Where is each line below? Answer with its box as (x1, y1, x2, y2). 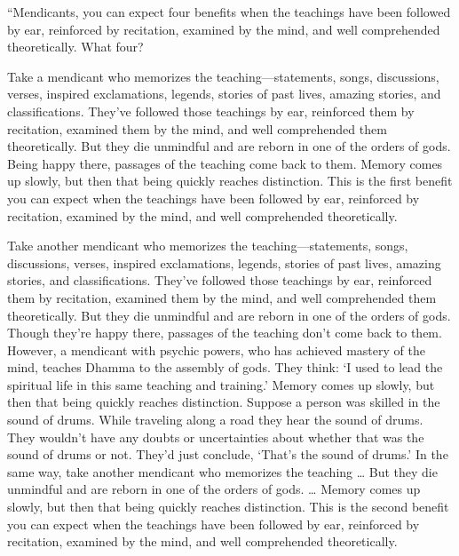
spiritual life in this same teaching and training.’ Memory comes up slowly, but (7, 375, 435, 393)
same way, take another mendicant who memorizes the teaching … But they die (7, 462, 438, 481)
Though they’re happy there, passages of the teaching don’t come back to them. (7, 323, 442, 342)
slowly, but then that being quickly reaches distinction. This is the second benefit (7, 497, 449, 516)
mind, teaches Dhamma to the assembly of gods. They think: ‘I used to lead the (7, 358, 443, 377)
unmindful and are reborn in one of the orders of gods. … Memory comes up (7, 480, 421, 498)
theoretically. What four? (7, 37, 144, 56)
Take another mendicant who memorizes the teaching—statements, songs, (7, 236, 408, 255)
